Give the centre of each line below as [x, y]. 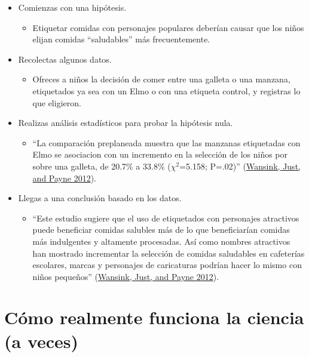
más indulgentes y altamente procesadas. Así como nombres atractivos [161, 241]
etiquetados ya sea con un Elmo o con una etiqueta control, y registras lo [166, 90]
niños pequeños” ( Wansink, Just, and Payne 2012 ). [126, 276]
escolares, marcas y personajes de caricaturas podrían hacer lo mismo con [167, 265]
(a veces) [42, 341]
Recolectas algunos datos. [65, 59]
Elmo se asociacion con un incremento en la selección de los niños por [160, 154]
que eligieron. [57, 102]
